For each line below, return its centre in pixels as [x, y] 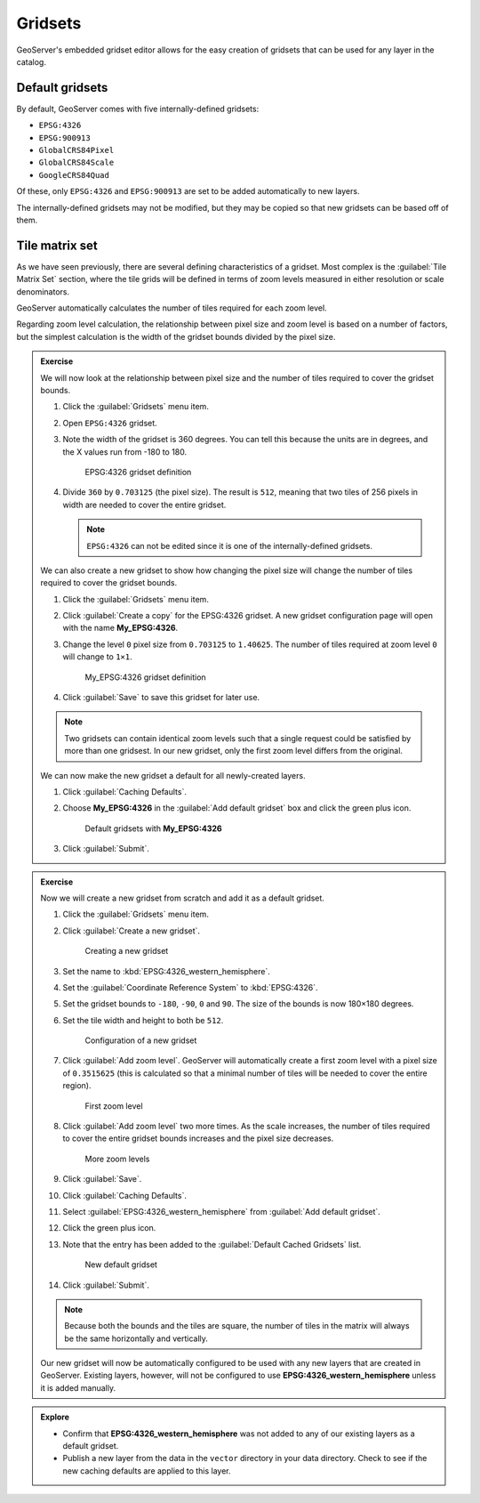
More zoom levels [117, 1159]
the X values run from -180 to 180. [125, 452]
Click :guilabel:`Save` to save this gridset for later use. [161, 698]
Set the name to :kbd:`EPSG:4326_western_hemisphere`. [167, 971]
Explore [55, 1417]
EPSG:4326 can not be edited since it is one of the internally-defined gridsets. [230, 545]
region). [77, 1086]
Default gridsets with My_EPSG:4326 [153, 828]
